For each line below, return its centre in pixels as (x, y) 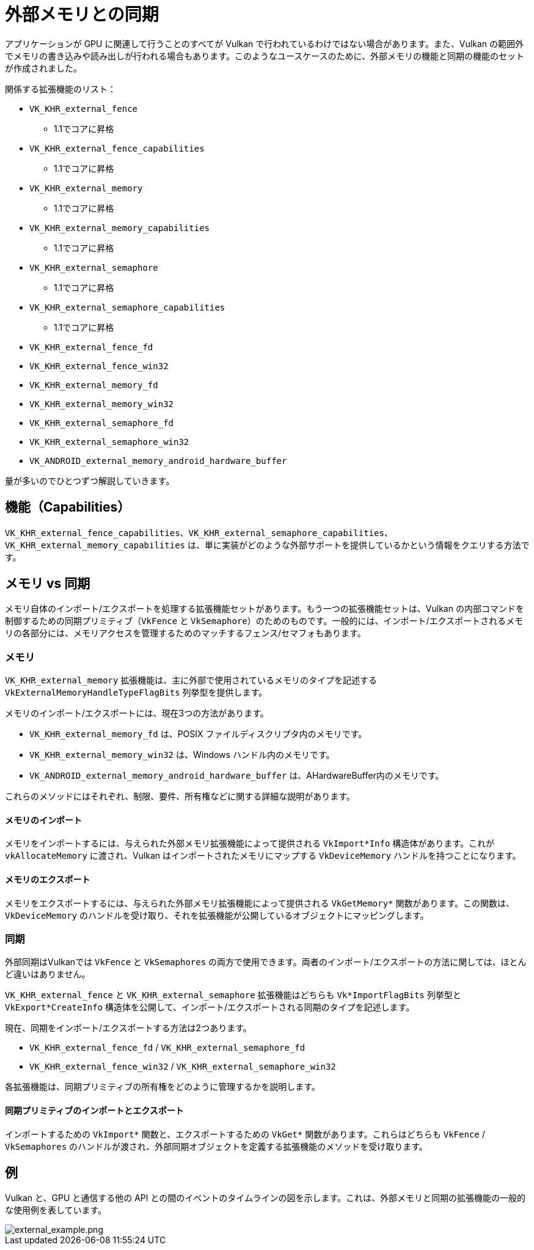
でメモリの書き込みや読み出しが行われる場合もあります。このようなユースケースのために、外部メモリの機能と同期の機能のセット (265, 56)
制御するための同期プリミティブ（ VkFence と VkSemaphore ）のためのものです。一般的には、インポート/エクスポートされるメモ (264, 621)
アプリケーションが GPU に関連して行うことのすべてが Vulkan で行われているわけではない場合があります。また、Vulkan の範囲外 (264, 43)
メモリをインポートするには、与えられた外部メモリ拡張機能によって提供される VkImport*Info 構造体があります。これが (250, 844)
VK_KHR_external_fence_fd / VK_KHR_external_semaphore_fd (167, 1048)
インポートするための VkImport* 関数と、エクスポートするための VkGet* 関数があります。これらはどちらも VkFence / (245, 1134)
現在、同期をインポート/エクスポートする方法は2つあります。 (128, 1028)
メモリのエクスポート (48, 880)
